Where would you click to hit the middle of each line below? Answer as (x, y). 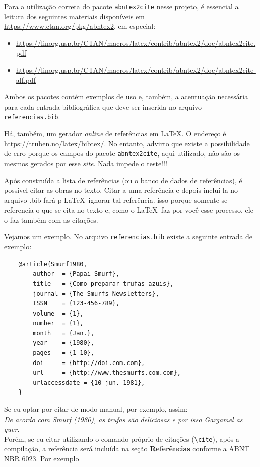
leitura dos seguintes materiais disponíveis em (74, 16)
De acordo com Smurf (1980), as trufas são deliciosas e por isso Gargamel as (123, 419)
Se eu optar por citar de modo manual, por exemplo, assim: (96, 409)
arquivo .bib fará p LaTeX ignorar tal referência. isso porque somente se (116, 200)
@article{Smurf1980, (53, 264)
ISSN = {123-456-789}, (76, 304)
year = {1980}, (63, 343)
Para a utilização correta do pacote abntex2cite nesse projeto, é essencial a (121, 6)
